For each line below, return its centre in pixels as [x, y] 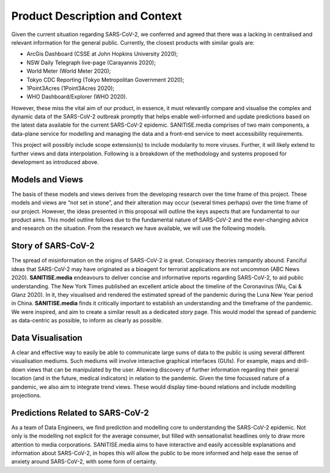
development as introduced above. [55, 162]
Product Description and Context [97, 16]
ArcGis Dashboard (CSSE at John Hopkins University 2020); [102, 54]
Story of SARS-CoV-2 [53, 246]
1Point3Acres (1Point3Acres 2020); [71, 88]
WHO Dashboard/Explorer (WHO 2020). [77, 97]
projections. [26, 395]
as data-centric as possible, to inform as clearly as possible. [87, 321]
